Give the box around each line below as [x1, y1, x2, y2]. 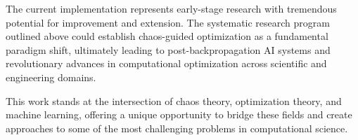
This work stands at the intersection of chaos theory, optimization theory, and [6, 93, 342, 108]
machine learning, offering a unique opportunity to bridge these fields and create [6, 107, 352, 122]
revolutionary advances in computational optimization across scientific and [6, 56, 327, 71]
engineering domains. [6, 69, 96, 84]
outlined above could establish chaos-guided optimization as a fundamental [6, 29, 328, 43]
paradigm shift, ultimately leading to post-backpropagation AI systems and [6, 42, 331, 57]
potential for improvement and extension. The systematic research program [6, 15, 330, 29]
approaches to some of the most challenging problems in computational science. [6, 120, 348, 135]
